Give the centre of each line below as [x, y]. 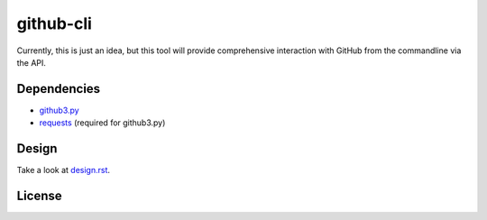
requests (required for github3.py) [102, 123]
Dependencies [59, 89]
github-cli [54, 23]
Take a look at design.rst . [64, 170]
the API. [32, 62]
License [39, 195]
